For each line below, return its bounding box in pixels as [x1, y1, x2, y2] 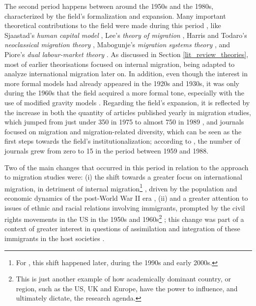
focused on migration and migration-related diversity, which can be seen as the [4, 126, 242, 136]
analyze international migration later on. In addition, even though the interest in [4, 68, 248, 79]
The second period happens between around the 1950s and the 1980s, [4, 1, 214, 11]
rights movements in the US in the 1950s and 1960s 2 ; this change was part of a [4, 213, 244, 224]
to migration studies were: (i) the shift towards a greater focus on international [4, 172, 243, 182]
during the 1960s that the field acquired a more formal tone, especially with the [4, 88, 244, 98]
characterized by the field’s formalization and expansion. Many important [4, 10, 226, 21]
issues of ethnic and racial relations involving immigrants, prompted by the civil [4, 202, 245, 213]
